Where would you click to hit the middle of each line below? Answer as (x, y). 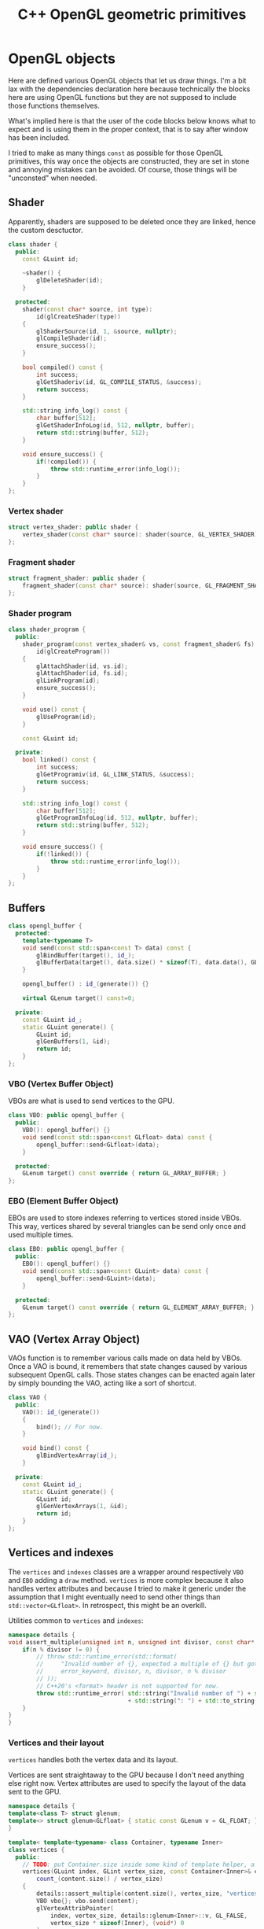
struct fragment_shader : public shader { (77, 579)
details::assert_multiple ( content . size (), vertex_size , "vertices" (149, 1894)
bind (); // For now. (70, 1427)
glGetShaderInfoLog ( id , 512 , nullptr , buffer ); (115, 426)
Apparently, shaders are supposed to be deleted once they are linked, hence (132, 221)
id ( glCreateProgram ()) (73, 651)
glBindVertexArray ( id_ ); (77, 1456)
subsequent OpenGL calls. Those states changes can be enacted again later (132, 1375)
